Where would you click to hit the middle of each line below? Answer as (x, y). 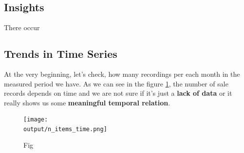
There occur (22, 27)
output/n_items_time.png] (65, 129)
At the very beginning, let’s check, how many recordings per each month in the (122, 74)
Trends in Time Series (61, 54)
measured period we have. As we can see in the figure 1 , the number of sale (116, 83)
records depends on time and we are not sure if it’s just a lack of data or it (118, 93)
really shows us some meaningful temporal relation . (87, 102)
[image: (36, 120)
